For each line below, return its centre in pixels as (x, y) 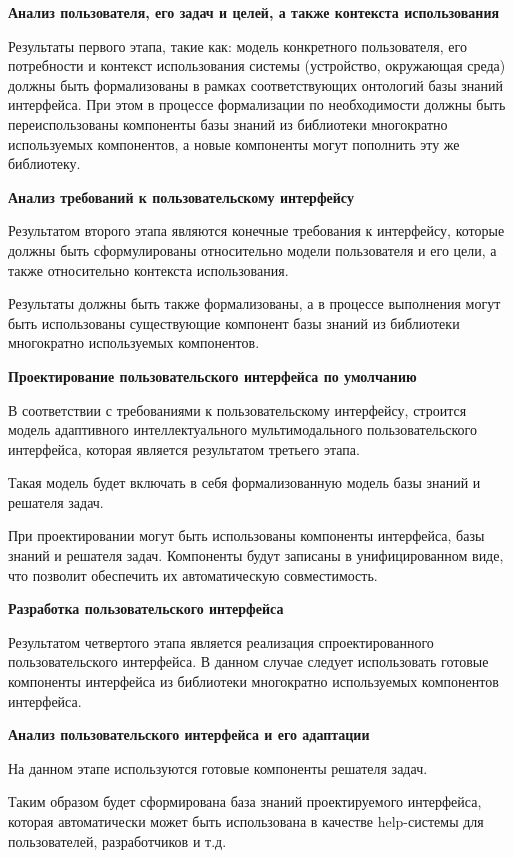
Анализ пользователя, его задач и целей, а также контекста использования (254, 12)
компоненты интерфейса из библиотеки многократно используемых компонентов (253, 681)
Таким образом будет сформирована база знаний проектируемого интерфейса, (245, 801)
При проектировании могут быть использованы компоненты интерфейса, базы (246, 535)
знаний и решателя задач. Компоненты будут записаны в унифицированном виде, (256, 555)
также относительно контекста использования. (148, 269)
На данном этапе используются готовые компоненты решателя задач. (218, 767)
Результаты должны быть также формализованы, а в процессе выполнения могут (254, 303)
